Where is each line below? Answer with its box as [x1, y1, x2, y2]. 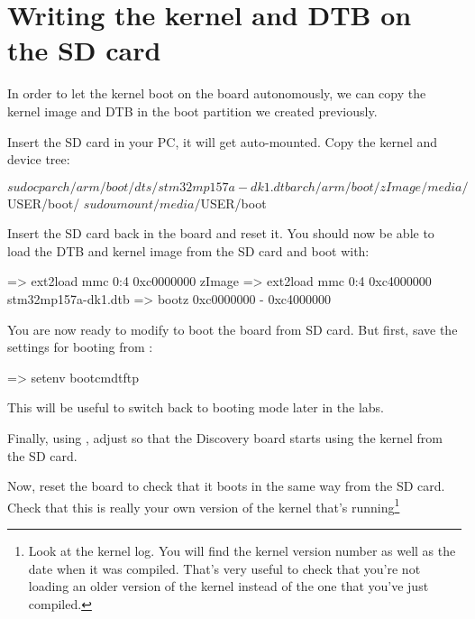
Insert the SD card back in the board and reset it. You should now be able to [7, 224, 434, 243]
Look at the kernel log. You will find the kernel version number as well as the [28, 541, 456, 560]
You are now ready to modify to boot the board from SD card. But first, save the [7, 319, 458, 338]
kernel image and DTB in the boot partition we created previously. [7, 101, 378, 120]
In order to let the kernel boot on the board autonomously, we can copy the [7, 84, 426, 103]
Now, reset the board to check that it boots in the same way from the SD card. [7, 476, 445, 495]
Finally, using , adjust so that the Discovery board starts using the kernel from [7, 429, 443, 448]
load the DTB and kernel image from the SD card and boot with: [7, 241, 370, 260]
